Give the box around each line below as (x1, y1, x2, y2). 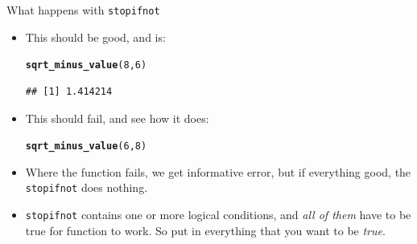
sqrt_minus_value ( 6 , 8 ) (25, 140, 147, 152)
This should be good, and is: (25, 28, 166, 45)
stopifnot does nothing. (25, 179, 148, 196)
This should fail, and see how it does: (25, 109, 209, 126)
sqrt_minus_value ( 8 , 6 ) (25, 59, 147, 71)
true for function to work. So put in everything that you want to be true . (25, 222, 386, 238)
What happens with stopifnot (6, 2, 160, 18)
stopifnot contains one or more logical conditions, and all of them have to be (25, 206, 411, 222)
